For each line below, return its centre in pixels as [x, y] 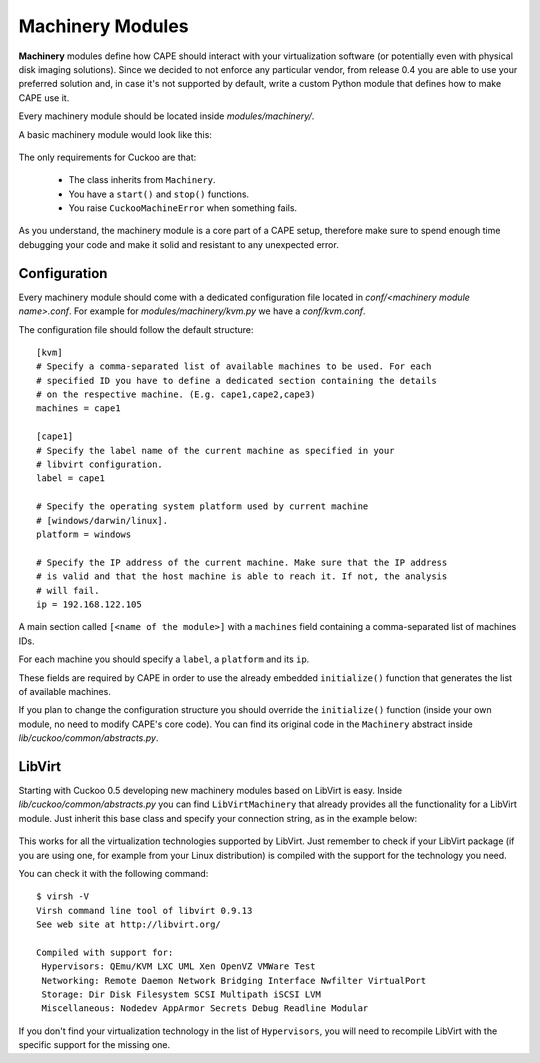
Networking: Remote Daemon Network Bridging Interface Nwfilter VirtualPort [234, 980]
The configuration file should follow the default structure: [136, 329]
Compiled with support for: [105, 952]
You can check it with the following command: [113, 873]
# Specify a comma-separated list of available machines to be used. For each [234, 366]
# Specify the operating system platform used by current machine [202, 506]
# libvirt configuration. [100, 464]
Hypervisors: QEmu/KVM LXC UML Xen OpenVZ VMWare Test [178, 966]
